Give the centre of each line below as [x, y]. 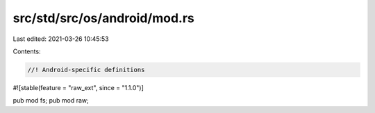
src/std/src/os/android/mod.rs [103, 18]
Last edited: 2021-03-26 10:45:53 [61, 39]
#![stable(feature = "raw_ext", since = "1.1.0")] [78, 87]
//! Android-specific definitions [86, 70]
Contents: [27, 51]
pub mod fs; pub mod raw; [51, 101]
